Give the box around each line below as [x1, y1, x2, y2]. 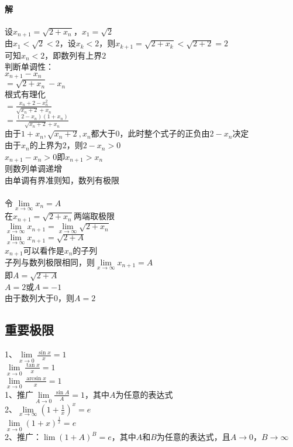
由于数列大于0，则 [5, 292, 74, 304]
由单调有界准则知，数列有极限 [5, 173, 119, 186]
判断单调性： [5, 60, 54, 73]
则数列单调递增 [5, 162, 62, 175]
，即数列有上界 [44, 49, 102, 61]
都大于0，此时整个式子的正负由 [91, 127, 210, 139]
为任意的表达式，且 [156, 431, 230, 443]
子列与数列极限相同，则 [5, 256, 95, 268]
